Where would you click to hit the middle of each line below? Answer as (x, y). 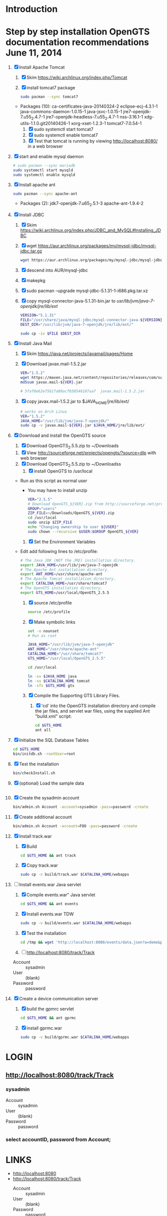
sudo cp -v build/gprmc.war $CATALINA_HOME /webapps (75, 1037)
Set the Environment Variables (65, 542)
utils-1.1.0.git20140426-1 (45, 123)
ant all (43, 730)
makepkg (36, 280)
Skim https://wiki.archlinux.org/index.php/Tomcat (77, 77)
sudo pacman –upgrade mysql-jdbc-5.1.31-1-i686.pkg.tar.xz (87, 291)
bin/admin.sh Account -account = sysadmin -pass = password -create (81, 807)
